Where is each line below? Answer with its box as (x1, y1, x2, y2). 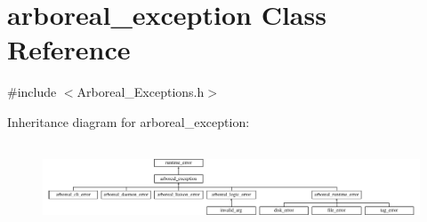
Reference (7, 31, 131, 67)
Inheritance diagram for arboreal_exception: (7, 112, 250, 131)
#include (7, 83, 57, 101)
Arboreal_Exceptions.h (77, 83, 205, 101)
